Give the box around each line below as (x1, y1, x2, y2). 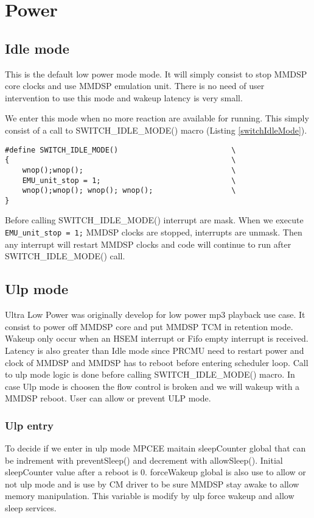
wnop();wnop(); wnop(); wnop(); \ (22, 186, 236, 195)
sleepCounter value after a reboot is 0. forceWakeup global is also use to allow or (5, 466, 306, 478)
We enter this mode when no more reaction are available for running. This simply (5, 112, 309, 124)
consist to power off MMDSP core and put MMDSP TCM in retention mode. (5, 320, 293, 333)
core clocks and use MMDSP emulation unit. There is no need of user (5, 79, 265, 92)
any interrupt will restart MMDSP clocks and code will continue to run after (5, 237, 291, 250)
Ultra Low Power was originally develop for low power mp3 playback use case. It (5, 308, 305, 321)
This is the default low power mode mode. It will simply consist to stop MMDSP (5, 67, 307, 80)
